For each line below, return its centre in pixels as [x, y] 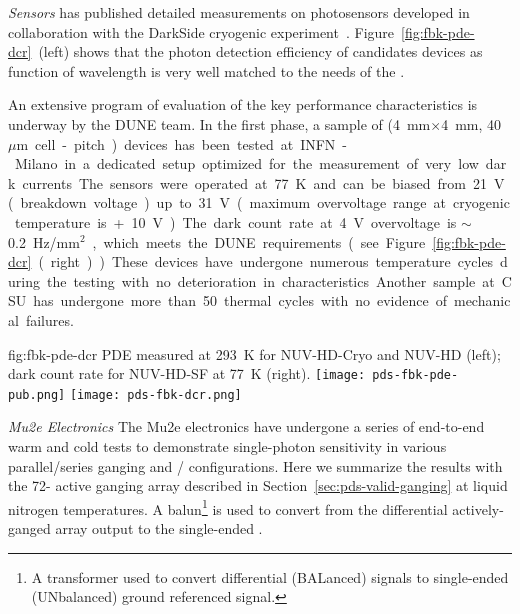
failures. [49, 319]
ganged [29, 528]
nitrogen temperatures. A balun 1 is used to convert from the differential [228, 507]
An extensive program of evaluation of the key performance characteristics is [243, 104]
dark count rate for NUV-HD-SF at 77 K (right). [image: [187, 373]
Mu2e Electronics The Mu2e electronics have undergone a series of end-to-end [246, 426]
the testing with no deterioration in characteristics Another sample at [270, 280]
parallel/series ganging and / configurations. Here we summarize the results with [255, 465]
